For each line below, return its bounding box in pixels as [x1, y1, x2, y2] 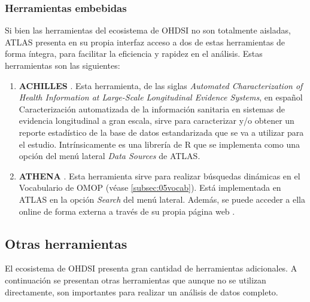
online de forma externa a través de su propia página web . [19, 205, 235, 217]
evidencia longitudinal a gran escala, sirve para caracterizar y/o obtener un [19, 114, 294, 127]
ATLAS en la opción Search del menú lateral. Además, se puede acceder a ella [19, 193, 305, 205]
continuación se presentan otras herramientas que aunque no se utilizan [5, 273, 266, 286]
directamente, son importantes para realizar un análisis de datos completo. [5, 285, 278, 298]
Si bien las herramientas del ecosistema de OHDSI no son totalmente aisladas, [5, 24, 291, 36]
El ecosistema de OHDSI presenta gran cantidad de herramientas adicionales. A [5, 262, 297, 274]
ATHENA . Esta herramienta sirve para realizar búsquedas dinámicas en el [19, 169, 300, 182]
